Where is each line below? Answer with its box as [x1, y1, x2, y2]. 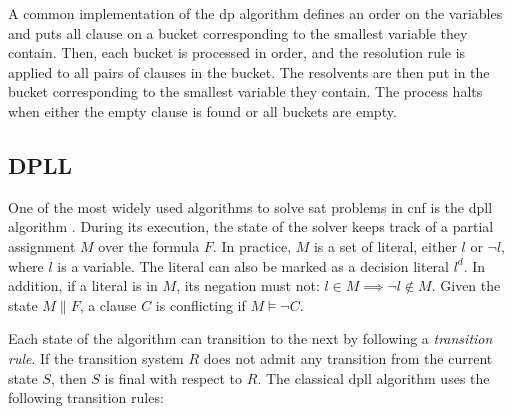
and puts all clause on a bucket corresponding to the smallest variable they [8, 22, 468, 43]
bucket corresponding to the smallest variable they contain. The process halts [8, 81, 483, 102]
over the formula [98, 235, 200, 256]
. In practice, [212, 235, 292, 256]
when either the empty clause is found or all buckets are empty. [8, 100, 397, 121]
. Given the [431, 275, 501, 296]
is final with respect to [104, 367, 243, 388]
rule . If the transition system [8, 347, 184, 368]
